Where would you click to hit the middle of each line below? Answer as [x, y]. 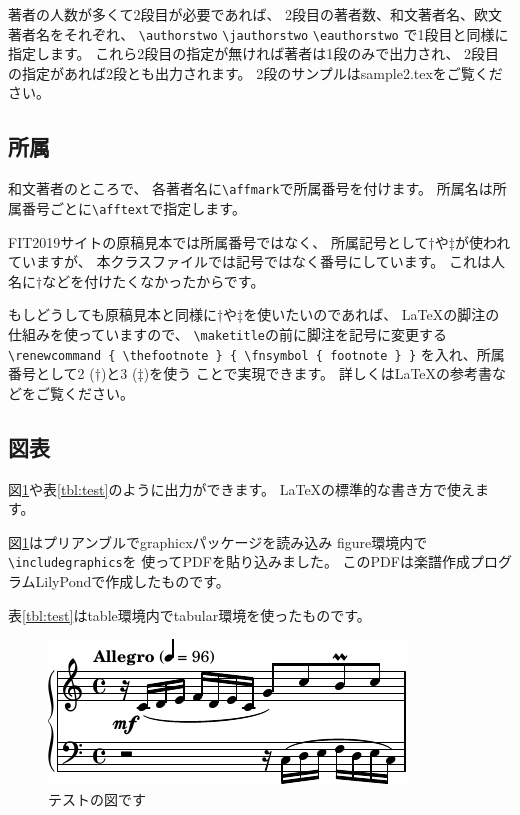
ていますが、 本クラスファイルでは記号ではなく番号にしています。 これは [249, 261]
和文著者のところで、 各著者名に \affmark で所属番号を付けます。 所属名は [250, 188]
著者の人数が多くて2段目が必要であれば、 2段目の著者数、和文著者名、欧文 [255, 14]
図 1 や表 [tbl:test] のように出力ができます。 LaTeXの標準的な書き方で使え [242, 488]
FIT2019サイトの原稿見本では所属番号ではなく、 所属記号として [218, 241]
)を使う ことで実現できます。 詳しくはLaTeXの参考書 [318, 373]
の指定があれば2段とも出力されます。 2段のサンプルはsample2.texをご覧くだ [255, 72]
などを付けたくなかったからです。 [153, 280]
